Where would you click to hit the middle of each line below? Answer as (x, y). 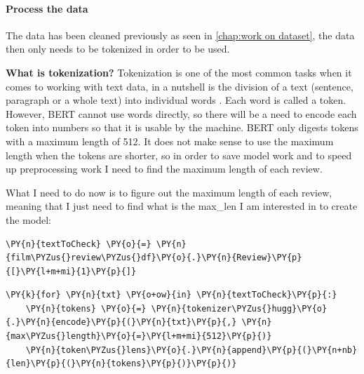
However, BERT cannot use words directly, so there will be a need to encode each (181, 113)
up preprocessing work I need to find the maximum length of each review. (164, 169)
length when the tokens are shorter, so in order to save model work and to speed (179, 155)
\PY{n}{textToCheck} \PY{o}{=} (79, 244)
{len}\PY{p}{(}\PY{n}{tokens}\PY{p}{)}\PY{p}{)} (121, 364)
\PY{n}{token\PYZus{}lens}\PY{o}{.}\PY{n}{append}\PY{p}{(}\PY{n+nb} (191, 350)
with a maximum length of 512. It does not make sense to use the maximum (170, 141)
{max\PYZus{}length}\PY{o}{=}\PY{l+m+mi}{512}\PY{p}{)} (139, 336)
